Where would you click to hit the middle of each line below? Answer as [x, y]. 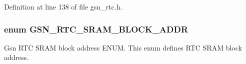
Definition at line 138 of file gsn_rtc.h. [63, 6]
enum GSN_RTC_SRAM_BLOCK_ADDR [96, 29]
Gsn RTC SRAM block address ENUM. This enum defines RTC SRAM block [123, 47]
